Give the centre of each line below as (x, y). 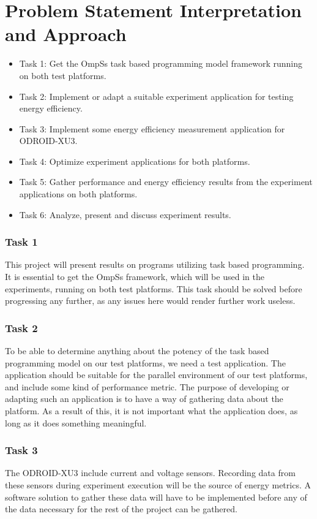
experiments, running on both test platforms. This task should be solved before (154, 288)
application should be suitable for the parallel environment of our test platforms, (156, 375)
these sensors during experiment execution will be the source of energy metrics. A (158, 485)
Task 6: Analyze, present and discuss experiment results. (125, 214)
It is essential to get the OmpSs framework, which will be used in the (135, 277)
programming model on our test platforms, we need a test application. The (145, 362)
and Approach (66, 34)
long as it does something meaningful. (76, 422)
